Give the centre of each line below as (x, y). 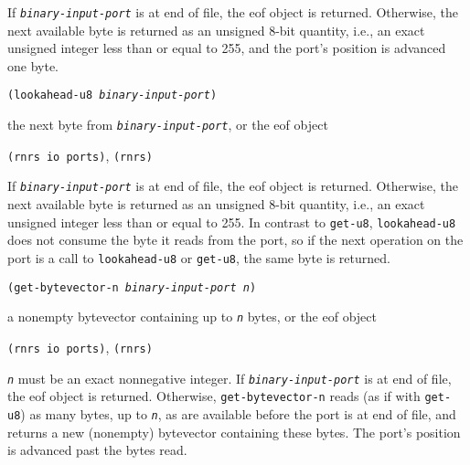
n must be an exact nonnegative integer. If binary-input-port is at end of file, (230, 378)
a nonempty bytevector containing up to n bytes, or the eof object (192, 317)
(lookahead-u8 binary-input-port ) (112, 95)
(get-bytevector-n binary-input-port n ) (132, 287)
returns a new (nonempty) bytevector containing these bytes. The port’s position (234, 432)
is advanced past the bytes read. (97, 450)
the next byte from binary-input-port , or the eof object (168, 125)
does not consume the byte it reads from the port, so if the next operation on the (235, 240)
